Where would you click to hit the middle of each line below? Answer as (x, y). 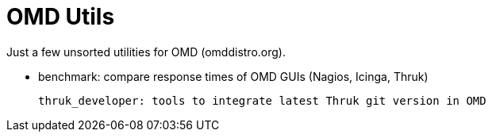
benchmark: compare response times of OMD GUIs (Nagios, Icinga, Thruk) (233, 76)
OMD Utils (61, 17)
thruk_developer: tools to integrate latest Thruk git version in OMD (262, 100)
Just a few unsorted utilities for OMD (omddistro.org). (146, 52)
